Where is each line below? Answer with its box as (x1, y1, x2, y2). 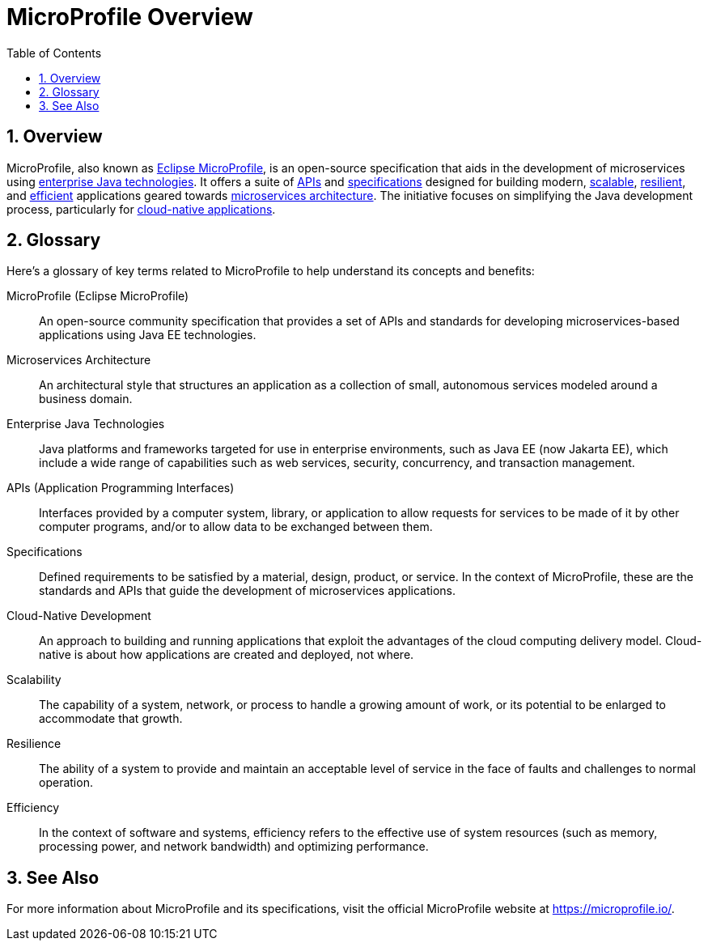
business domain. (39, 392, 133, 406)
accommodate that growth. (39, 711, 183, 726)
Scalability (6, 673, 61, 687)
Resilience (6, 737, 61, 751)
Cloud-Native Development (6, 609, 151, 623)
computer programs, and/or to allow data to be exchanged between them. (39, 520, 433, 534)
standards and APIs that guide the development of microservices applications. (39, 584, 456, 598)
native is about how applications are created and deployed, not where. (39, 648, 414, 662)
